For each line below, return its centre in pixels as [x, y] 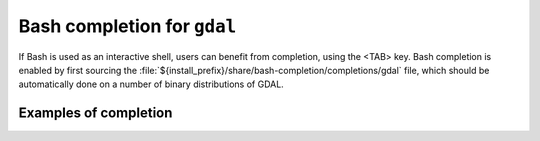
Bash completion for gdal [127, 26]
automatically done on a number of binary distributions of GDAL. [151, 84]
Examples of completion [95, 113]
